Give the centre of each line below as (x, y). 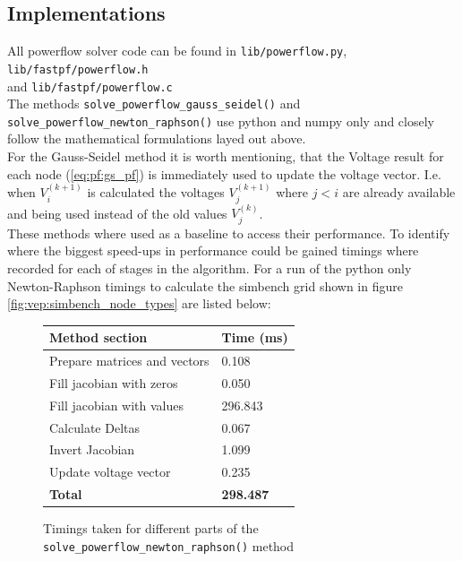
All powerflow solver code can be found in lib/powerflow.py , (177, 51)
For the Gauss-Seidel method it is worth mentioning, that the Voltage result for (226, 156)
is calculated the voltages (156, 192)
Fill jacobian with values (117, 405)
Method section (98, 337)
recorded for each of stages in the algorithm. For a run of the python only (210, 268)
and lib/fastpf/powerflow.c (90, 86)
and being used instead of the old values (117, 213)
